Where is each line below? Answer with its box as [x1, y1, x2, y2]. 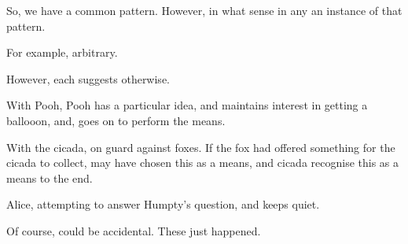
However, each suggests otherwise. [6, 70, 170, 87]
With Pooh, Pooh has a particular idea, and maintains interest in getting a [6, 97, 368, 113]
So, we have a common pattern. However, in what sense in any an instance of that [6, 2, 402, 18]
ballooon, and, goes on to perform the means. [6, 112, 226, 128]
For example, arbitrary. [6, 44, 118, 61]
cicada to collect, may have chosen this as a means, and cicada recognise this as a [6, 154, 399, 171]
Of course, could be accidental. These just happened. [6, 222, 261, 238]
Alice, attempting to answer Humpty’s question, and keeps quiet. [6, 196, 320, 213]
